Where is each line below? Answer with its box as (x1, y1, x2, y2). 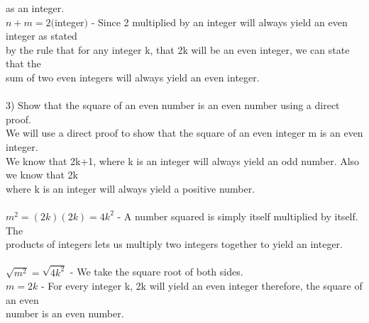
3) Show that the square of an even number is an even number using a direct (6, 98, 340, 113)
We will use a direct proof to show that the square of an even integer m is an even (6, 125, 363, 140)
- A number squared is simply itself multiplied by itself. (117, 208, 358, 223)
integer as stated (6, 28, 77, 43)
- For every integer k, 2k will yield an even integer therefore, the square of (40, 278, 363, 293)
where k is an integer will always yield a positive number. (6, 181, 255, 195)
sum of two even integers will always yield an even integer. (6, 69, 260, 84)
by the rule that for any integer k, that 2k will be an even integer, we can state (6, 42, 350, 57)
